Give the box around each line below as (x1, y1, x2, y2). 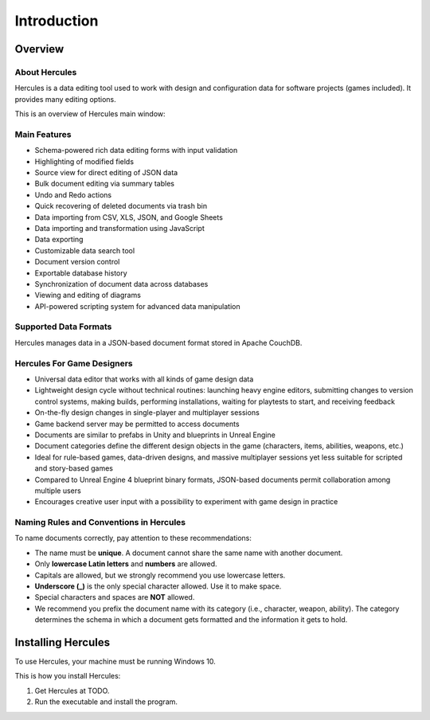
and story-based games (34, 464, 114, 473)
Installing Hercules (14, 636, 111, 649)
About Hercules (14, 66, 77, 77)
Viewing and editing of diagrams (34, 291, 141, 300)
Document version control (34, 257, 120, 267)
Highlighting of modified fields (34, 156, 135, 166)
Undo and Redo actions (34, 190, 111, 199)
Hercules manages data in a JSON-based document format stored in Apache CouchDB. (14, 338, 303, 347)
